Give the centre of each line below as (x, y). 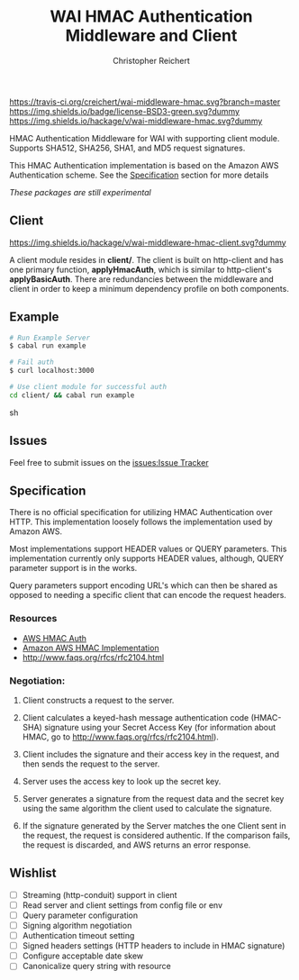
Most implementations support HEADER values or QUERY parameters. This (148, 549)
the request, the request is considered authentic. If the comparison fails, (156, 836)
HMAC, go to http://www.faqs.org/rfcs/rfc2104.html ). (120, 737)
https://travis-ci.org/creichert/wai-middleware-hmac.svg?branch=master (145, 102)
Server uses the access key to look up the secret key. (122, 782)
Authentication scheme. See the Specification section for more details (139, 175)
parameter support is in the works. (73, 568)
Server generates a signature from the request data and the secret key (153, 799)
